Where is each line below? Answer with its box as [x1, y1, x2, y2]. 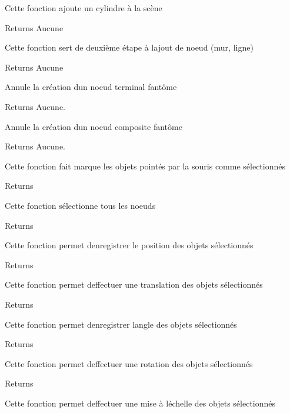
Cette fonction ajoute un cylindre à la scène [5, 2, 162, 14]
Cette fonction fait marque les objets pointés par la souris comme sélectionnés [5, 159, 285, 172]
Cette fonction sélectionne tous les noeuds [5, 199, 156, 211]
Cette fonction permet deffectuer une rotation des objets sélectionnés [5, 357, 253, 369]
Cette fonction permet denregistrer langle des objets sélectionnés [5, 318, 237, 330]
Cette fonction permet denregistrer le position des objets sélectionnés [5, 239, 254, 251]
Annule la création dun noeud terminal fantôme [5, 81, 177, 93]
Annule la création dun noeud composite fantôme [5, 120, 182, 132]
